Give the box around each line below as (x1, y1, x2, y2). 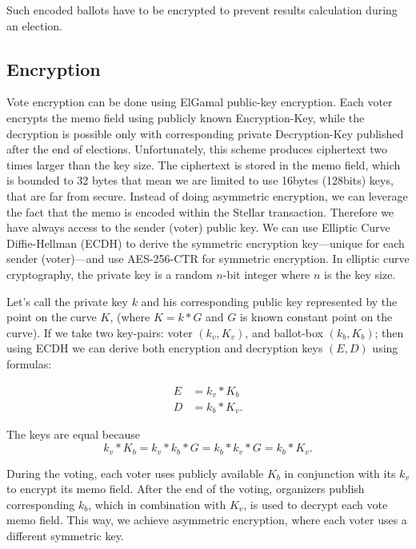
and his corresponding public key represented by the (141, 292, 398, 309)
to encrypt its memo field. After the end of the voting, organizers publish (6, 480, 365, 497)
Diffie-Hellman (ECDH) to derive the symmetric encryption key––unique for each (6, 234, 405, 251)
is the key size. (324, 265, 396, 282)
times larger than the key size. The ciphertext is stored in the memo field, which (6, 156, 401, 173)
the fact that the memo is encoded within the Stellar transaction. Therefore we (6, 203, 394, 220)
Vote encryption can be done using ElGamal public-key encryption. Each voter (6, 93, 393, 110)
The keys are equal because (6, 426, 140, 443)
